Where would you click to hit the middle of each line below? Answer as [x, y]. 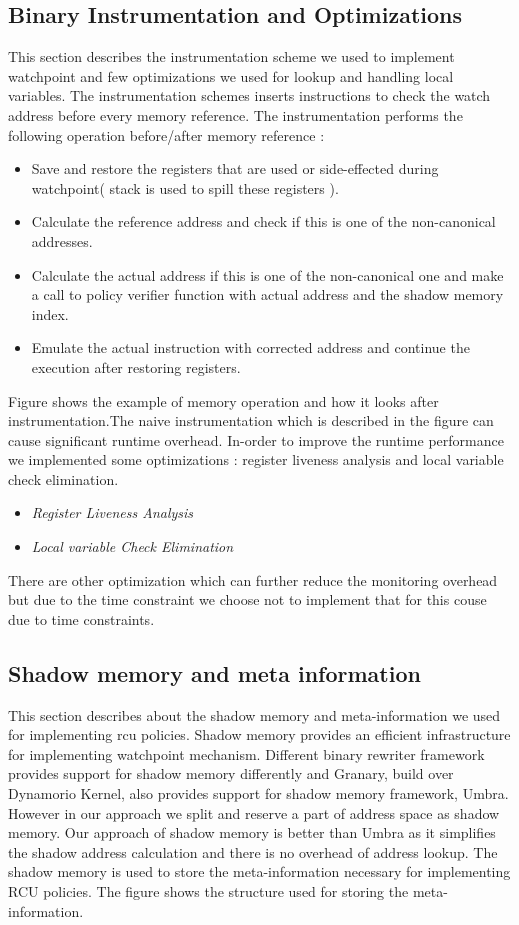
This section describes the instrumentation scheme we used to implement [231, 56]
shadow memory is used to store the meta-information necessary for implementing [259, 871]
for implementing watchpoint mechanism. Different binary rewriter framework [246, 753]
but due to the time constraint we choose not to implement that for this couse [247, 599]
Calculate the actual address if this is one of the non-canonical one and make [267, 274]
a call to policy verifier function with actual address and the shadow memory [267, 294]
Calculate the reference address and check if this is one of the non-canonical [263, 221]
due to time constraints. [81, 618]
